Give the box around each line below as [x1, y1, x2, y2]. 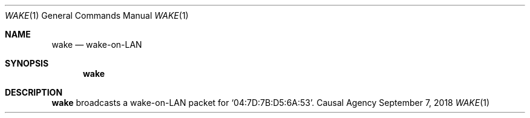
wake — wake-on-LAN [51, 39, 142, 50]
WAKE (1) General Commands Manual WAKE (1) [5, 10, 189, 21]
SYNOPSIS [5, 58, 49, 68]
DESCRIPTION [5, 87, 63, 97]
